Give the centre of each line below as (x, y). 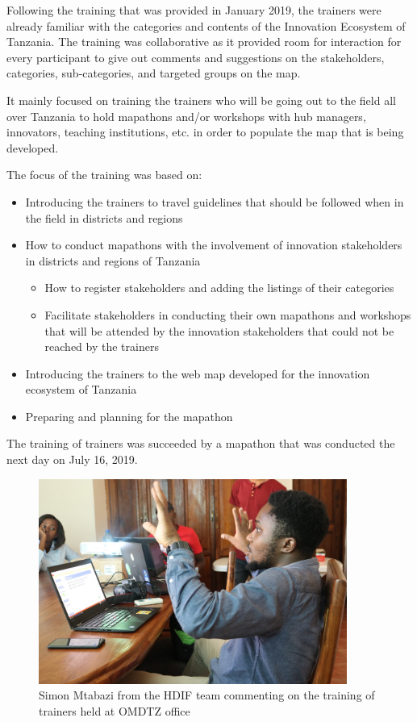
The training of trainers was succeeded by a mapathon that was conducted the (201, 443)
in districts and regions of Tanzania (113, 260)
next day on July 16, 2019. (72, 459)
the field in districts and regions (104, 217)
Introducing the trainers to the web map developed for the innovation (198, 373)
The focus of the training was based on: (104, 175)
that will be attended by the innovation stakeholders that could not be (219, 330)
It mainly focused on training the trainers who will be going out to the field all (201, 100)
